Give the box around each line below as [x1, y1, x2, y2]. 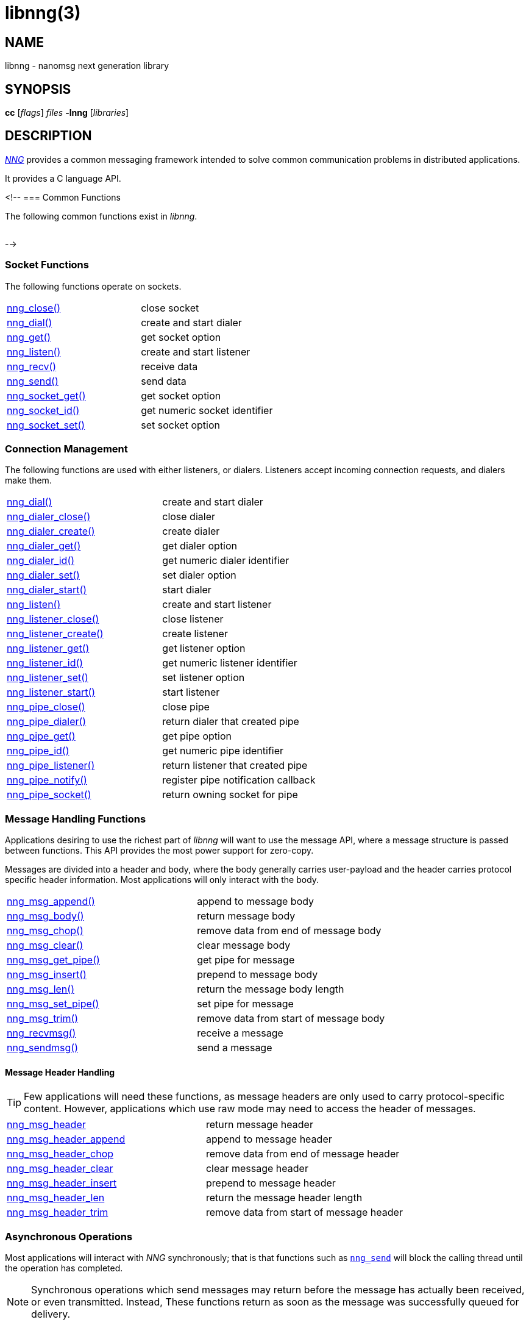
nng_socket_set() [7, 418, 85, 431]
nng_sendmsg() [7, 1041, 78, 1054]
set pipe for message [197, 998, 294, 1010]
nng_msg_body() [7, 910, 84, 923]
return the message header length [205, 1191, 363, 1204]
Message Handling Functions [5, 812, 146, 825]
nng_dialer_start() [7, 584, 87, 596]
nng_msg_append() [7, 895, 95, 908]
